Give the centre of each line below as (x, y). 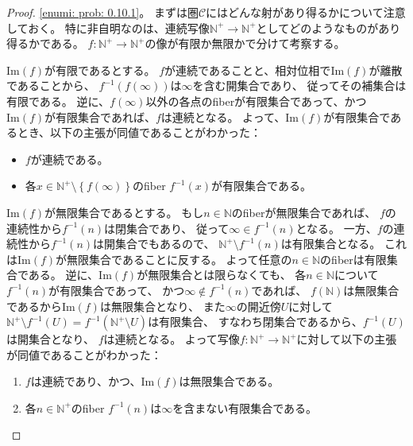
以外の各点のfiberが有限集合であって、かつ (256, 101)
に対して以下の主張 (347, 339)
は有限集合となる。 (331, 244)
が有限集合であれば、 (100, 116)
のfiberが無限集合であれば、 (304, 212)
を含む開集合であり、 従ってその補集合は (299, 85)
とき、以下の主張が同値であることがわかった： (139, 132)
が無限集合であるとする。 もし (124, 212)
